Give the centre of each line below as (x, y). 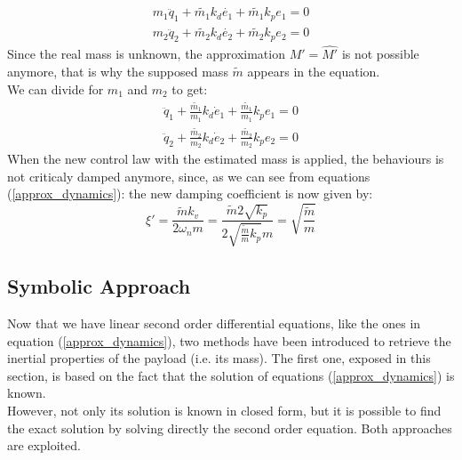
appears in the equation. (314, 71)
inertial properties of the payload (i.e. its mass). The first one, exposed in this (219, 358)
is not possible (380, 54)
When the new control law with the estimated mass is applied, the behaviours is (226, 159)
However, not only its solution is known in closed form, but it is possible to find (224, 410)
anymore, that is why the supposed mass (118, 71)
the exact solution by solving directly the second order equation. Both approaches (230, 428)
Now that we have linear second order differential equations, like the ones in (214, 323)
